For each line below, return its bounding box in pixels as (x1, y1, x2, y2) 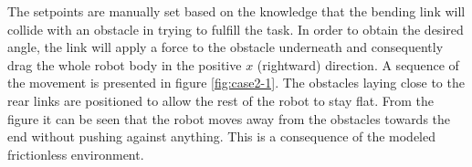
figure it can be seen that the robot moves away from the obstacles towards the (7, 109, 451, 128)
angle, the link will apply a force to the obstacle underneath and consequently (7, 37, 444, 57)
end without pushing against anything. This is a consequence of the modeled (7, 127, 436, 146)
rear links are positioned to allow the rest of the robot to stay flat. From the (7, 90, 435, 110)
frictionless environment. (7, 144, 144, 163)
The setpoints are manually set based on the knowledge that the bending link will (7, 2, 466, 20)
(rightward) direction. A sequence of (257, 55, 459, 74)
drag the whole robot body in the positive (7, 55, 242, 74)
